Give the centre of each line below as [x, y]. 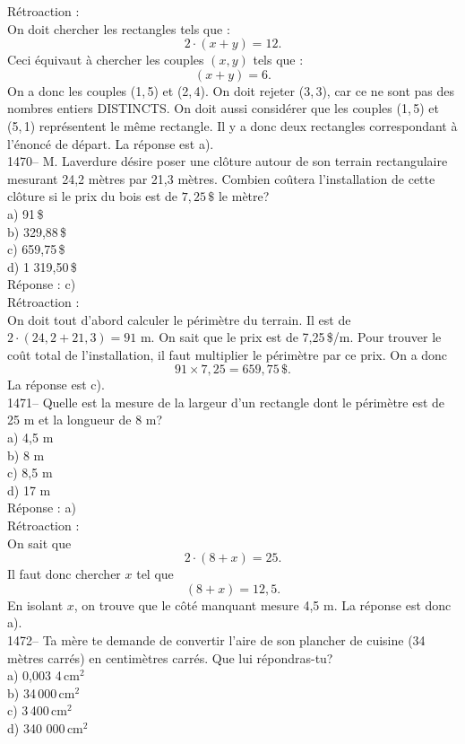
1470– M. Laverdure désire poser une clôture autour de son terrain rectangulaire [228, 161]
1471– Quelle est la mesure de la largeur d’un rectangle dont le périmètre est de [226, 402]
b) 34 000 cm [41, 692]
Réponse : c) [42, 284]
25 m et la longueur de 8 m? [85, 420]
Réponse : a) [42, 508]
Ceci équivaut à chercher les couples [106, 60]
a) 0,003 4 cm [43, 675]
